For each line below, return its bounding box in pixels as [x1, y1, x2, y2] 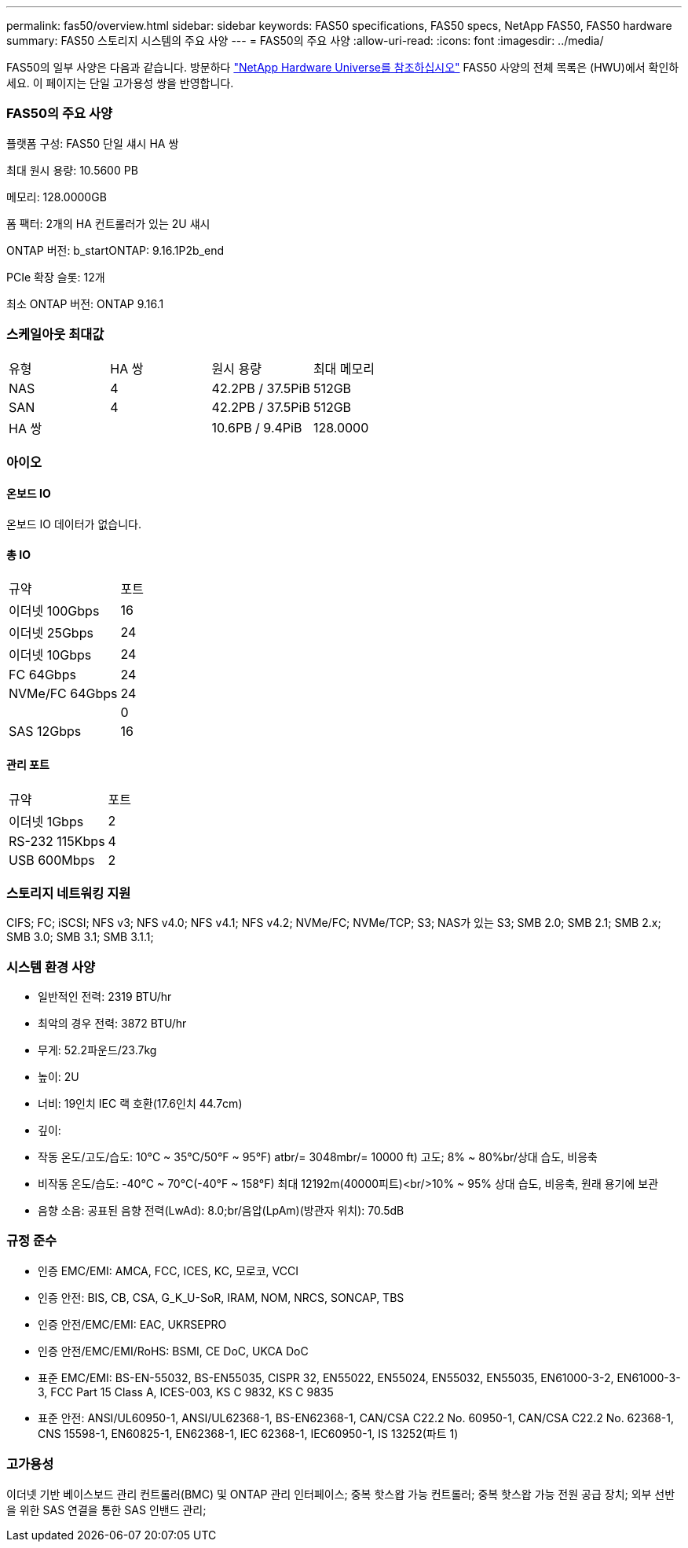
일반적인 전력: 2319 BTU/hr [38, 990, 172, 1004]
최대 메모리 [313, 360, 375, 377]
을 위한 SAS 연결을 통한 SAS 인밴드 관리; [6, 1502, 207, 1517]
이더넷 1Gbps [9, 813, 84, 829]
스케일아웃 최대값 [6, 326, 104, 343]
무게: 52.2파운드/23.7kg [38, 1043, 157, 1057]
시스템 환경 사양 [6, 958, 96, 975]
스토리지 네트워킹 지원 [6, 884, 131, 901]
